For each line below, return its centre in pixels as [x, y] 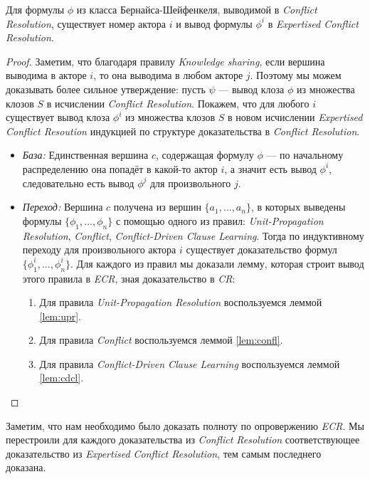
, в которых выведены [298, 207]
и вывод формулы [214, 23]
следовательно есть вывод [78, 183]
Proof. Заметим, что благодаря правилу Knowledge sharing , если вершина [165, 61]
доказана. [26, 467]
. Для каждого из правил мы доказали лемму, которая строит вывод [217, 263]
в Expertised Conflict [313, 23]
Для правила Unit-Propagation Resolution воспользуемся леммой [181, 302]
